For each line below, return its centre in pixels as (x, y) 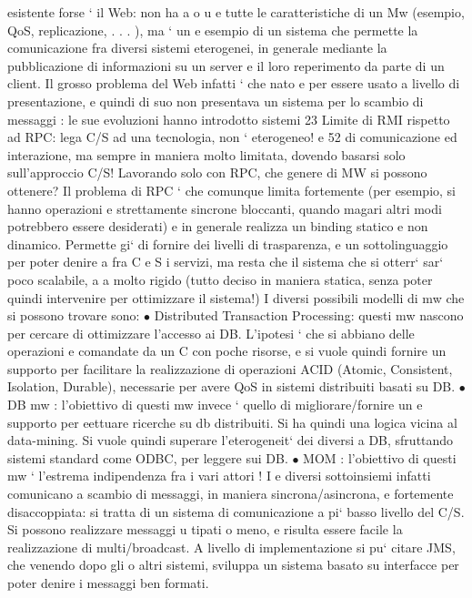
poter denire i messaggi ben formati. (108, 583)
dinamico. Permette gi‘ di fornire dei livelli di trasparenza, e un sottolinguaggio (228, 243)
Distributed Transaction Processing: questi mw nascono (309, 315)
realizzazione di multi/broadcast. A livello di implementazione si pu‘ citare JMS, (231, 547)
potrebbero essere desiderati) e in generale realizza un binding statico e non (218, 226)
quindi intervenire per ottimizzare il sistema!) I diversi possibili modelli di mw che (236, 297)
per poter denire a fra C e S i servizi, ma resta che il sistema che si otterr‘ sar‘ (226, 262)
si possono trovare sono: (74, 315)
